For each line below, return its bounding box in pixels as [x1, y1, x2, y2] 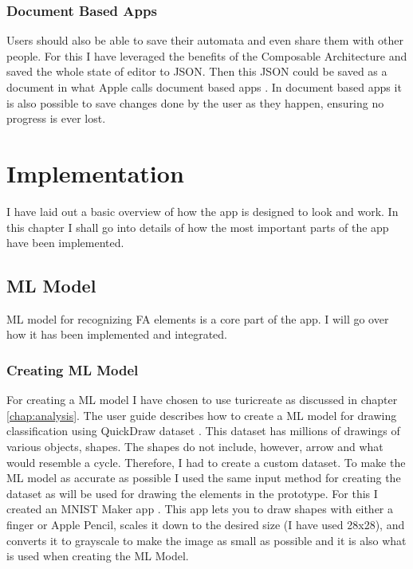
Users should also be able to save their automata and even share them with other [6, 32, 403, 49]
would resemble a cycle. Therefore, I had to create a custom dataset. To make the [6, 453, 406, 470]
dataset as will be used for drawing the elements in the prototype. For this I [6, 485, 378, 501]
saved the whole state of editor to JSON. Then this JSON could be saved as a [6, 63, 387, 80]
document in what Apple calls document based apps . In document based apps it [6, 79, 402, 95]
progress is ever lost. [6, 110, 106, 127]
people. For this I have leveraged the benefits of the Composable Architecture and [6, 47, 407, 64]
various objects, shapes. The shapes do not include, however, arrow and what [6, 438, 383, 455]
